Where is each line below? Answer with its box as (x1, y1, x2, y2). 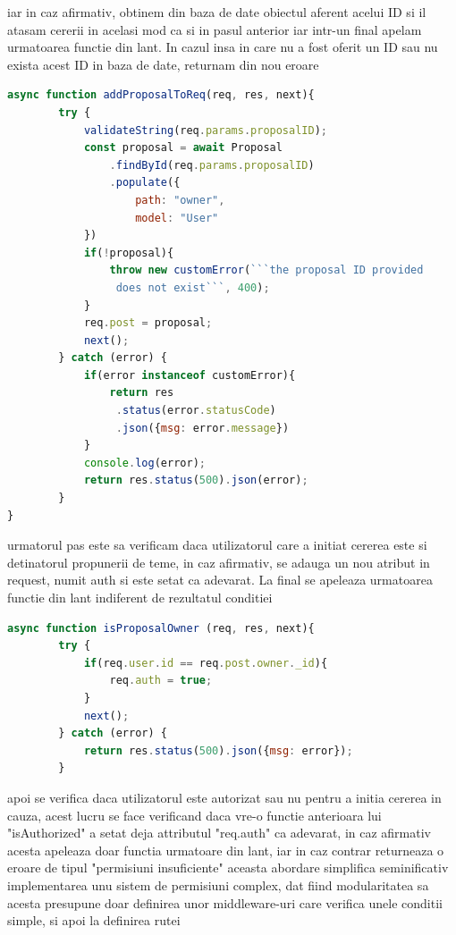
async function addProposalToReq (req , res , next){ (7, 88, 315, 102)
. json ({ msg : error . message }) (115, 421, 290, 434)
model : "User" (135, 211, 219, 224)
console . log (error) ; (83, 456, 206, 469)
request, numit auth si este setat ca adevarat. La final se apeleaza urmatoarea (7, 570, 433, 589)
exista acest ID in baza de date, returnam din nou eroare (7, 55, 319, 73)
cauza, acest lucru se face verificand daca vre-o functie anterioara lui (7, 805, 382, 824)
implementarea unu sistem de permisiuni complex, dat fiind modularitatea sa (7, 875, 429, 894)
